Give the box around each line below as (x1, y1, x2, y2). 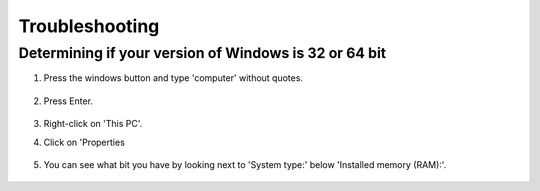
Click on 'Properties (43, 136, 125, 148)
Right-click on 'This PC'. (43, 118, 143, 130)
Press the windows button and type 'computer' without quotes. (43, 72, 304, 84)
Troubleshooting (18, 15, 160, 37)
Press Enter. (43, 95, 94, 107)
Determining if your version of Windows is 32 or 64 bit (18, 44, 387, 62)
